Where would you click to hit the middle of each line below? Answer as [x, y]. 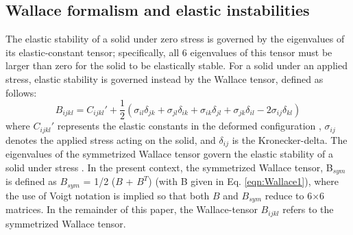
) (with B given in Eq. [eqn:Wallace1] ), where [244, 181]
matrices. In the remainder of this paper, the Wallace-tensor [132, 209]
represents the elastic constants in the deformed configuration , [189, 126]
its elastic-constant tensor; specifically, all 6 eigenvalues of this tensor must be [169, 52]
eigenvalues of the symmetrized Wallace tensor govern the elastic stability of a [170, 154]
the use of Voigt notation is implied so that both [108, 195]
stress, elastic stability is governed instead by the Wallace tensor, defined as [165, 78]
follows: [21, 92]
